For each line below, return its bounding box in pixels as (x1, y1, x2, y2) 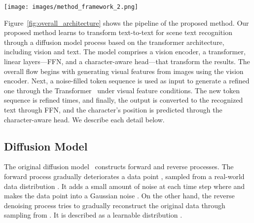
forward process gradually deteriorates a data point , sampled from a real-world (4, 171, 245, 181)
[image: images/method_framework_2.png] (4, 3, 139, 10)
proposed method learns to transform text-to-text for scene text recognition (4, 27, 232, 37)
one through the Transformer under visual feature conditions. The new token (4, 85, 240, 95)
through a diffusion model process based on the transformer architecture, (4, 37, 224, 47)
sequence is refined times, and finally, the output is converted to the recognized (4, 95, 243, 105)
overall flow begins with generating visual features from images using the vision (4, 66, 244, 76)
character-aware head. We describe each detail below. (4, 114, 165, 124)
